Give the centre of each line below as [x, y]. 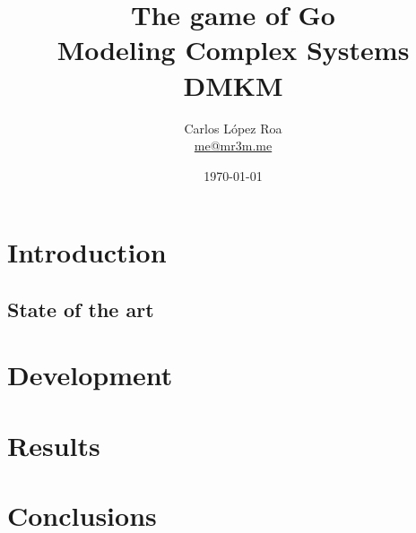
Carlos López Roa [233, 128]
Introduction [87, 252]
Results [54, 445]
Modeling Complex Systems [233, 50]
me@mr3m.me [233, 146]
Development [90, 375]
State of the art [81, 309]
